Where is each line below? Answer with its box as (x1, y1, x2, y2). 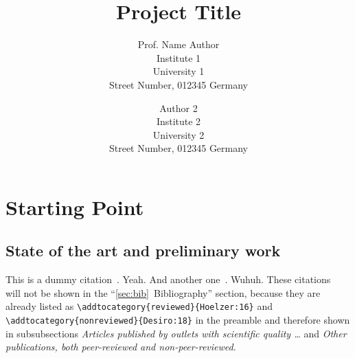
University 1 (152, 64, 205, 78)
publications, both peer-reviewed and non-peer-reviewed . (5, 339, 236, 354)
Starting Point (5, 192, 144, 221)
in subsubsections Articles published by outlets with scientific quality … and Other (5, 326, 347, 340)
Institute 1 (156, 50, 201, 65)
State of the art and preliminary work (5, 240, 281, 261)
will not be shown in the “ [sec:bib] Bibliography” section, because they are (5, 285, 321, 300)
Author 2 (159, 100, 198, 115)
